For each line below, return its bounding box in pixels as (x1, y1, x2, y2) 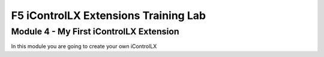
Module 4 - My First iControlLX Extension (11, 26, 179, 37)
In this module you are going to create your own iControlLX (11, 43, 157, 50)
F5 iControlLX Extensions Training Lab (11, 9, 206, 22)
